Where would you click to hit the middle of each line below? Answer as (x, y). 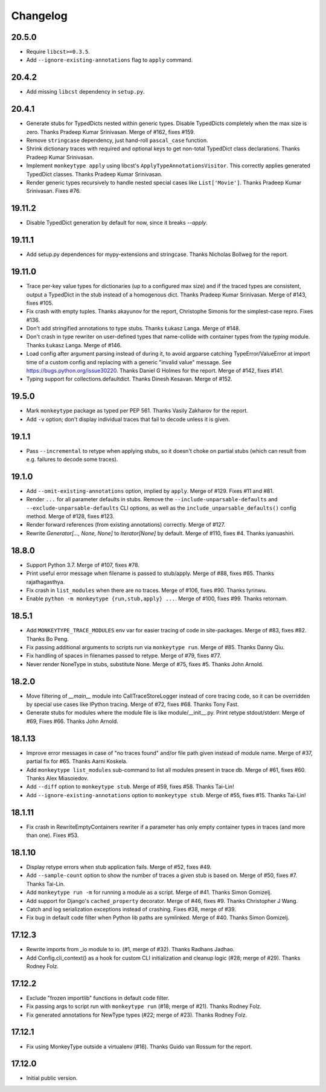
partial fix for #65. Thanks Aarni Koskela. (77, 762)
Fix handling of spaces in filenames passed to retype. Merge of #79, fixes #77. (124, 656)
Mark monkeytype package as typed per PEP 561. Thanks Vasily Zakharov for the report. (137, 411)
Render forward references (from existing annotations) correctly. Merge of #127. (126, 525)
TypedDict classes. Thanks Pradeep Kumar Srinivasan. (94, 174)
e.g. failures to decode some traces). (72, 459)
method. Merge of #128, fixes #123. (70, 516)
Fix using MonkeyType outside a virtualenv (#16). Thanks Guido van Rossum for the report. (139, 1046)
